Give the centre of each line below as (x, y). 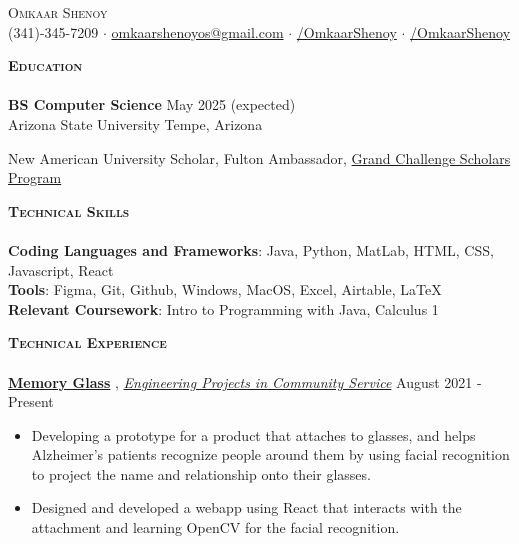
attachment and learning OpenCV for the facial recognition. (215, 527)
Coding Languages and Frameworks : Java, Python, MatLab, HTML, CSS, (251, 249)
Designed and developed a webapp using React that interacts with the (246, 507)
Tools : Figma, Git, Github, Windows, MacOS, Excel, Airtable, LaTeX (225, 289)
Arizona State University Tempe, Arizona (135, 123)
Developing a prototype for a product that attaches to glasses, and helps (253, 434)
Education (45, 65)
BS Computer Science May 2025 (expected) (152, 104)
